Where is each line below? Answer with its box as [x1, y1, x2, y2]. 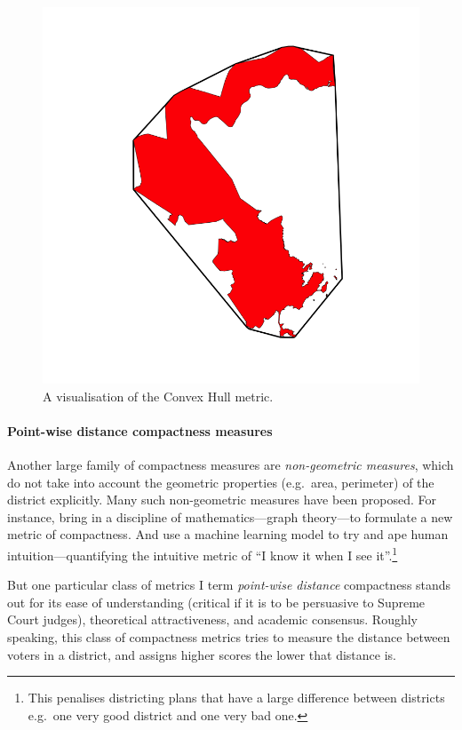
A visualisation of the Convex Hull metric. [43, 386, 274, 405]
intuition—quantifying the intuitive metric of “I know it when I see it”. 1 [7, 543, 398, 564]
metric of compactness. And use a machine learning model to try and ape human [7, 525, 449, 544]
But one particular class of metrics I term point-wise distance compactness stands [7, 575, 451, 594]
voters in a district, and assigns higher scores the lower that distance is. [7, 645, 396, 663]
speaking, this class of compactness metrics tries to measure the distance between [7, 627, 450, 646]
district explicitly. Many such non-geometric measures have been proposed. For [7, 490, 436, 509]
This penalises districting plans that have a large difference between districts [28, 688, 445, 707]
